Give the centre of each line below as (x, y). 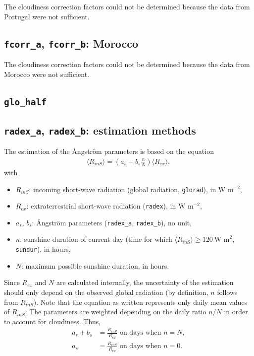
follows (227, 292)
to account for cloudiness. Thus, (52, 321)
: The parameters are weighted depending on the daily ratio (116, 312)
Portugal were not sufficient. (47, 16)
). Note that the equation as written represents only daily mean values (140, 302)
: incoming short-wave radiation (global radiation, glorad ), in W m (131, 189)
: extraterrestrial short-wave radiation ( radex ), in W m (110, 206)
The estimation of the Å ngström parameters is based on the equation (109, 151)
